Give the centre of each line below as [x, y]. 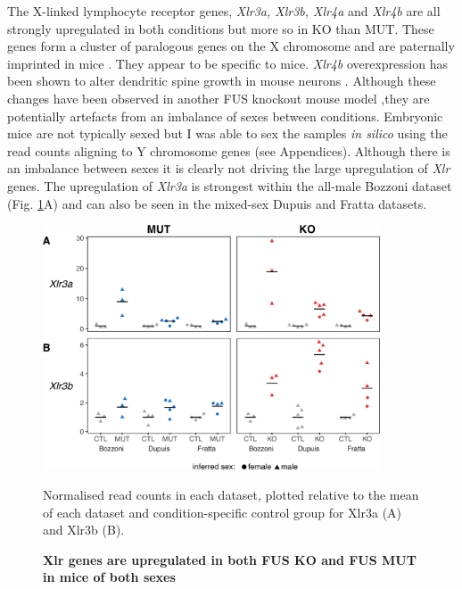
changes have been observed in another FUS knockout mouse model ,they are [219, 98]
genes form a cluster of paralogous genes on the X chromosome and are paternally [231, 46]
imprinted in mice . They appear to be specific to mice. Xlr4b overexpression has [227, 63]
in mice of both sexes [109, 577]
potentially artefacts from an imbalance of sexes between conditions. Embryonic [225, 116]
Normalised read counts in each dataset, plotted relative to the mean [231, 494]
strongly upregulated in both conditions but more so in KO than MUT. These [221, 28]
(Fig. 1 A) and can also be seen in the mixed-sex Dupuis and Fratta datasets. [217, 203]
